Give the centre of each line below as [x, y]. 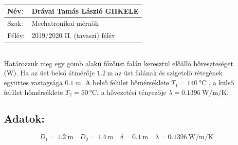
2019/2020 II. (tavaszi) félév [73, 35]
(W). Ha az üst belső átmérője [49, 73]
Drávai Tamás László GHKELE [85, 10]
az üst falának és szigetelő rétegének [169, 73]
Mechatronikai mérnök [65, 23]
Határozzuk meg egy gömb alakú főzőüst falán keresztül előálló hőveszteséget [119, 63]
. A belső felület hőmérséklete [125, 82]
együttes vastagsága [33, 82]
